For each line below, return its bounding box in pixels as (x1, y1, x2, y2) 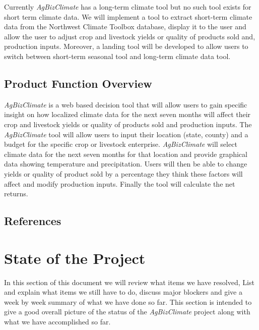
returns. (4, 188, 28, 199)
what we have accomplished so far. (4, 316, 111, 326)
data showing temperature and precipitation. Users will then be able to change (4, 158, 247, 169)
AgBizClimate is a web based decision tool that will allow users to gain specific (4, 99, 247, 109)
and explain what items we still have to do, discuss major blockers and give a (4, 287, 243, 297)
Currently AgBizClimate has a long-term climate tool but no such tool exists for (4, 2, 251, 12)
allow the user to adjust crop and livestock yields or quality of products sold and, (4, 31, 255, 41)
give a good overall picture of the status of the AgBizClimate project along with (4, 306, 250, 317)
